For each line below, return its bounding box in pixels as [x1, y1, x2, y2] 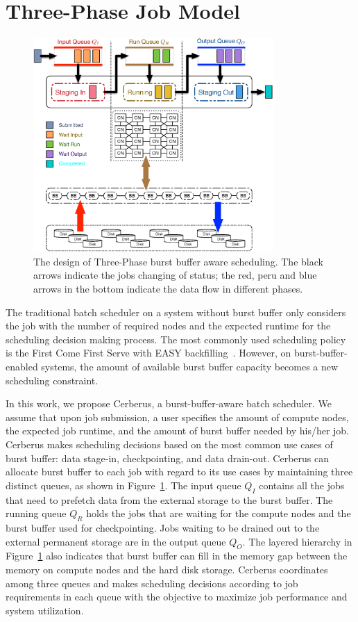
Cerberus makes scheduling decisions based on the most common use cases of [6, 436, 333, 451]
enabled [6, 359, 38, 373]
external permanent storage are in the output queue [6, 534, 226, 548]
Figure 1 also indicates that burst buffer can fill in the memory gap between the [6, 548, 348, 563]
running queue [6, 506, 67, 521]
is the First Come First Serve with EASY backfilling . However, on [6, 345, 291, 360]
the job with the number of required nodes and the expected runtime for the [6, 318, 331, 333]
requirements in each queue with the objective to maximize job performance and [6, 589, 348, 604]
